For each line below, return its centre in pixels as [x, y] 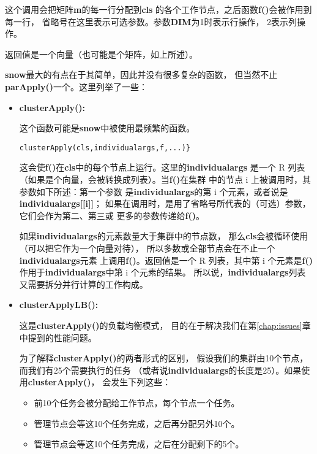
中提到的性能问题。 [58, 337]
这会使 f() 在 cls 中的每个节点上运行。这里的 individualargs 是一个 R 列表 [162, 167]
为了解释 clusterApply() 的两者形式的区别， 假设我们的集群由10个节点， [164, 358]
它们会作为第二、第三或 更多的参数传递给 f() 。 [112, 215]
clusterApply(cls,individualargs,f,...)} [105, 148]
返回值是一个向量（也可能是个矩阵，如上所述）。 [101, 54]
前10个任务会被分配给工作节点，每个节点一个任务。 [137, 402]
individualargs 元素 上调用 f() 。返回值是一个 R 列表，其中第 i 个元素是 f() [166, 260]
